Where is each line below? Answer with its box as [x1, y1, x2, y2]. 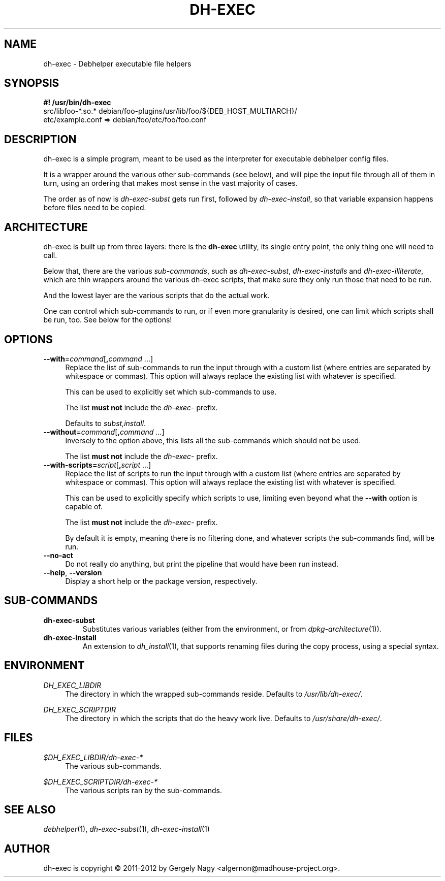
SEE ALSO [4, 803, 56, 816]
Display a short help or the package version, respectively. [65, 576, 258, 585]
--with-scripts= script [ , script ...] [43, 460, 151, 469]
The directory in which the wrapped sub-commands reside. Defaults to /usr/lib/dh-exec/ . [65, 689, 363, 698]
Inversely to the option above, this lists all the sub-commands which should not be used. [65, 436, 361, 445]
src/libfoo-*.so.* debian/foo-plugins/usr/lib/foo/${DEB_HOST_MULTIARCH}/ [43, 107, 297, 116]
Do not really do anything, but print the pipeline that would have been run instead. [65, 559, 338, 568]
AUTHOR [4, 842, 50, 855]
